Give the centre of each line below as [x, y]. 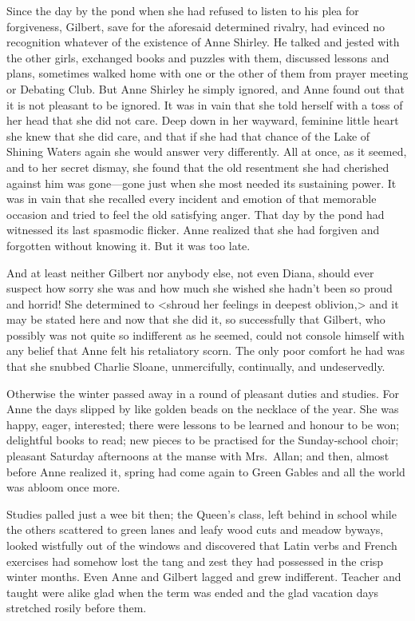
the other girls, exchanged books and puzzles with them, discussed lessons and [198, 57]
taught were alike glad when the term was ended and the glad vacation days [193, 592]
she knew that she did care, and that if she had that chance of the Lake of [188, 135]
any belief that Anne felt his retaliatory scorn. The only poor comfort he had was [206, 350]
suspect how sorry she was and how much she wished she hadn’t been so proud [200, 288]
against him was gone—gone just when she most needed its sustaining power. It [202, 183]
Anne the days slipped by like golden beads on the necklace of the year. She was [203, 409]
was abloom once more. [63, 487]
